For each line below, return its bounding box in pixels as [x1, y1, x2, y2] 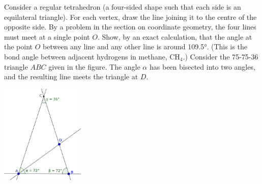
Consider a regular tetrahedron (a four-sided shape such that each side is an [4, 2, 241, 12]
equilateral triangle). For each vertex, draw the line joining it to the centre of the [4, 11, 257, 22]
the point [4, 41, 33, 52]
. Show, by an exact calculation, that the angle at [97, 31, 252, 42]
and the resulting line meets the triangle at [4, 71, 138, 82]
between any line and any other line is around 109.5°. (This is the [43, 41, 247, 52]
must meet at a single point [4, 31, 90, 42]
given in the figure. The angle [48, 61, 140, 72]
